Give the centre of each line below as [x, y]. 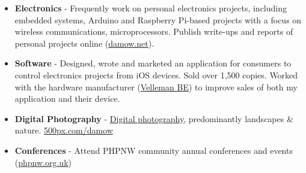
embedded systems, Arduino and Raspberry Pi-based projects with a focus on [158, 19]
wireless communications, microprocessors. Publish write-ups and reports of [154, 31]
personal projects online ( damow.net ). [84, 43]
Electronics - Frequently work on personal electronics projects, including [151, 8]
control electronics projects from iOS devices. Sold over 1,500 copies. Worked [156, 75]
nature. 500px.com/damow [64, 130]
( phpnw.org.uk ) [43, 162]
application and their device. [67, 98]
